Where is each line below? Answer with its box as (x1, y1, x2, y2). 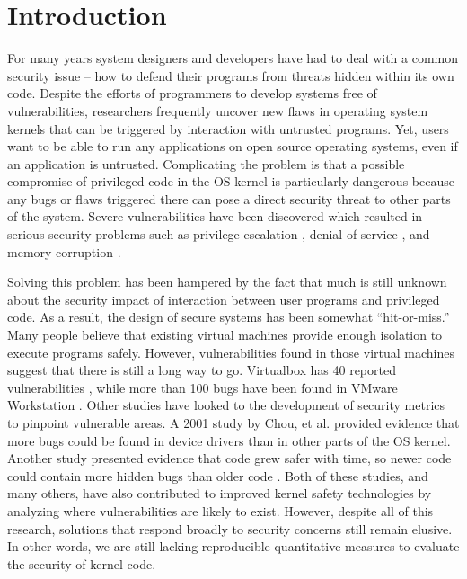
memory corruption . (7, 242, 121, 261)
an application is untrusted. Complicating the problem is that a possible (7, 154, 405, 173)
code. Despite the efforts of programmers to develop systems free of (7, 84, 377, 102)
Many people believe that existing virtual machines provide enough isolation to (7, 325, 443, 344)
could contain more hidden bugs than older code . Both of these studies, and (7, 466, 428, 485)
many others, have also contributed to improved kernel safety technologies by (7, 484, 432, 503)
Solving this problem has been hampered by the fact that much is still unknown (7, 272, 447, 291)
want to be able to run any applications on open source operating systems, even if (7, 137, 458, 156)
